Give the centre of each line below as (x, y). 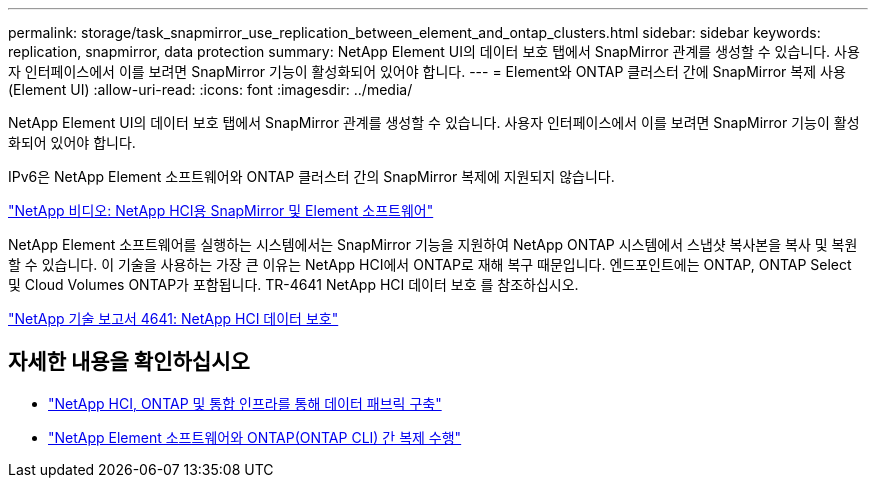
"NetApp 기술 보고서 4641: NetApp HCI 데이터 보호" (173, 318)
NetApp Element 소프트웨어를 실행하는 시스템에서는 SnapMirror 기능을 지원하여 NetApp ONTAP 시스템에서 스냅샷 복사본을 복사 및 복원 (433, 244)
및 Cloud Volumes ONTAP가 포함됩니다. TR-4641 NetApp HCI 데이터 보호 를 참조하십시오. (293, 284)
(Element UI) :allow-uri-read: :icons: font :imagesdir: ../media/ (210, 89)
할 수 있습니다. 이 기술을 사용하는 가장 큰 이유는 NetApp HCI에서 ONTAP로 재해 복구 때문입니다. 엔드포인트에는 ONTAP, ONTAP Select (430, 264)
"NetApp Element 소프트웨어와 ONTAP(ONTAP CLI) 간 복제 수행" (255, 437)
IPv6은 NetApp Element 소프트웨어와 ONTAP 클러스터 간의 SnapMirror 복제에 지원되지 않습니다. (311, 176)
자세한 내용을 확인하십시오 (129, 362)
